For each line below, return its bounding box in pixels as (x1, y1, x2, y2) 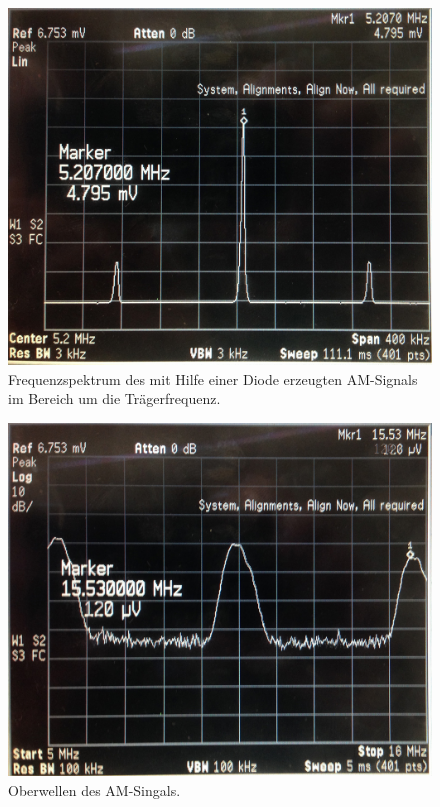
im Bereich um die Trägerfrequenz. (8, 388, 221, 409)
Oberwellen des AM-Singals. (8, 779, 181, 800)
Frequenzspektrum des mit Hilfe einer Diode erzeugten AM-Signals (8, 368, 418, 389)
